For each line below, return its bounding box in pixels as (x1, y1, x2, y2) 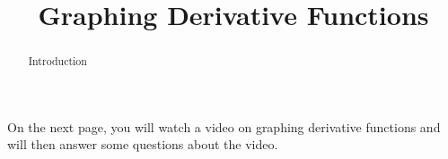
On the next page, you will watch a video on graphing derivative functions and (7, 117, 441, 136)
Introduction (28, 54, 87, 69)
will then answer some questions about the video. (7, 135, 278, 154)
